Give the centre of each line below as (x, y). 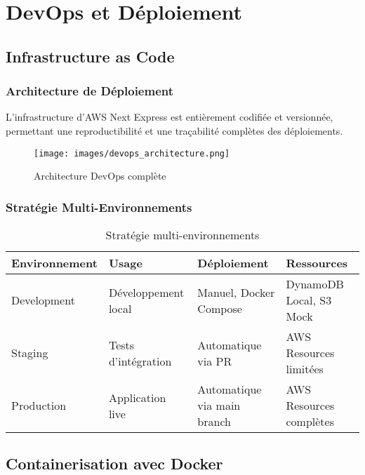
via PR (215, 361)
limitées (305, 369)
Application (137, 397)
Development (43, 300)
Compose (220, 308)
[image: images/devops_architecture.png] (132, 153)
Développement (146, 292)
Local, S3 (309, 300)
